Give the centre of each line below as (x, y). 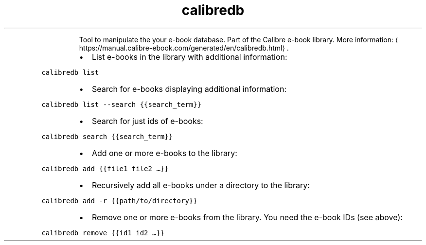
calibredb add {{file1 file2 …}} (105, 168)
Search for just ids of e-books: (147, 121)
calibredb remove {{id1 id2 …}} (103, 233)
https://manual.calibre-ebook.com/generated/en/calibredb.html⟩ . (184, 48)
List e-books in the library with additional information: (189, 57)
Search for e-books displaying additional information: (189, 89)
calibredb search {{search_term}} (107, 136)
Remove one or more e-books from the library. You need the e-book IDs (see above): (247, 217)
